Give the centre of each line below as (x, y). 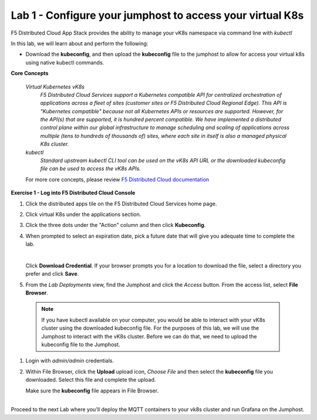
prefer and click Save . (52, 274)
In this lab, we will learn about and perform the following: (80, 43)
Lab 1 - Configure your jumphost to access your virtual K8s (157, 15)
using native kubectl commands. (65, 62)
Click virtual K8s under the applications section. (83, 214)
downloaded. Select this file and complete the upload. (91, 380)
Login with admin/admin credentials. (70, 361)
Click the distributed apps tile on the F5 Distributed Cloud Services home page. (121, 204)
